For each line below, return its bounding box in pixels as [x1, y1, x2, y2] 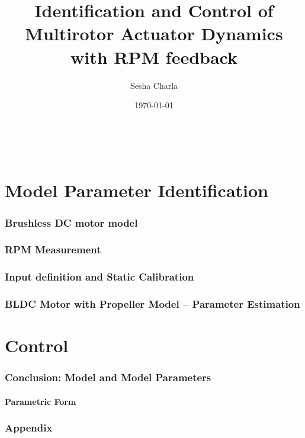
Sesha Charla [130, 79, 178, 91]
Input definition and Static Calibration [5, 269, 194, 284]
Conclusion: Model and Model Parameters [5, 370, 211, 385]
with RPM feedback [70, 44, 237, 69]
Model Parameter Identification [5, 178, 269, 202]
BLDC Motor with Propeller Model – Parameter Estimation [5, 297, 300, 311]
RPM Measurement [5, 242, 101, 257]
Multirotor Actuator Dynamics [25, 21, 283, 46]
